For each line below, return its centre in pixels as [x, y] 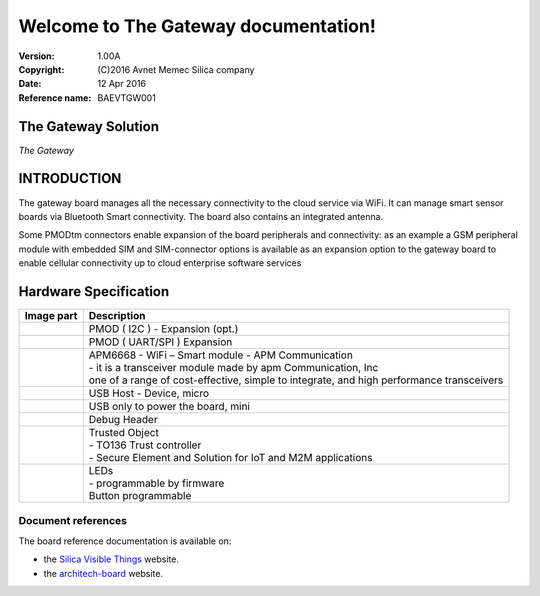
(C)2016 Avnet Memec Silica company [176, 69]
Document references [73, 521]
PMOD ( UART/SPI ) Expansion [160, 342]
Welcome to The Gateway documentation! [197, 26]
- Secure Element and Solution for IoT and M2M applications [230, 457]
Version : [36, 56]
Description [117, 315]
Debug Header [123, 419]
